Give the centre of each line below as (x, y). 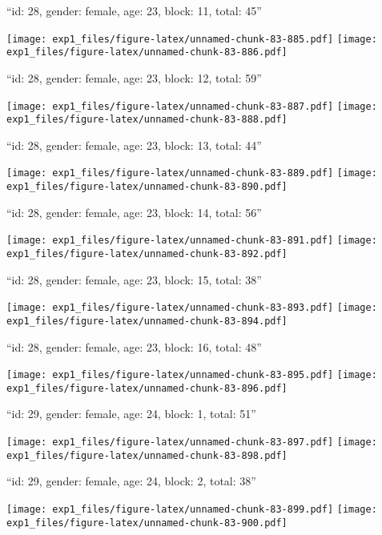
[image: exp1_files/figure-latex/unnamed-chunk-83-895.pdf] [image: (192, 375)
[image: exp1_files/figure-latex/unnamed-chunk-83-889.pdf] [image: (192, 173)
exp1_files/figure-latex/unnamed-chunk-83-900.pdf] (147, 523)
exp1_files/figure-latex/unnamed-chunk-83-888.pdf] (147, 120)
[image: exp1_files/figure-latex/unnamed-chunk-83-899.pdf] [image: (192, 509)
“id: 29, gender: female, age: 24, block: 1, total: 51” (131, 414)
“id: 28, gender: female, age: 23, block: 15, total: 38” (134, 279)
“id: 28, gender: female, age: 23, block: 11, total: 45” (134, 10)
